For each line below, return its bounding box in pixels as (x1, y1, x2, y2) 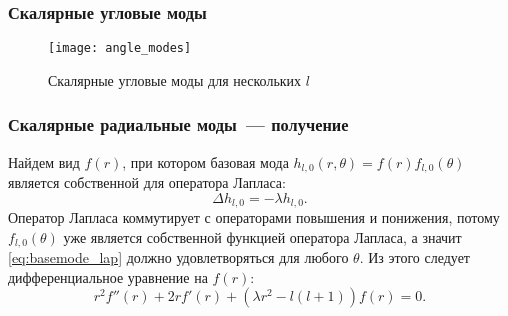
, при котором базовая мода (122, 151, 289, 172)
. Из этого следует (359, 247, 470, 268)
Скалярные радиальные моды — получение (8, 112, 349, 137)
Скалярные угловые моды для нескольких (48, 69, 302, 90)
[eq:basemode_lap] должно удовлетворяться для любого (8, 247, 349, 268)
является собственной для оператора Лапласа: (8, 172, 286, 193)
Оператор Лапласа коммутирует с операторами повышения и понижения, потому (8, 207, 500, 228)
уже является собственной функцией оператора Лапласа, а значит (63, 226, 462, 247)
